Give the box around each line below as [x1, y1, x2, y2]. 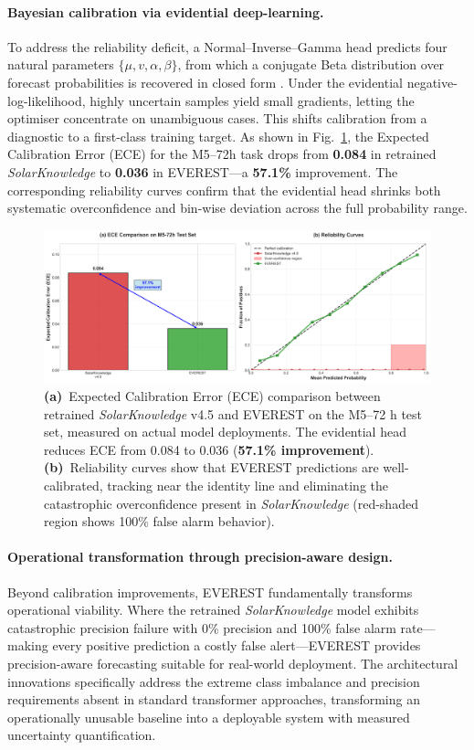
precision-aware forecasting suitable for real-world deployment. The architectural [7, 653, 458, 672]
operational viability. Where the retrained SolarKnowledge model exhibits [7, 600, 419, 619]
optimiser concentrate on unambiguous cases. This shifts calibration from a [7, 109, 427, 128]
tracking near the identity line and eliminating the [107, 475, 388, 494]
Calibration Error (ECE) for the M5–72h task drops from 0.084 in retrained [7, 144, 437, 164]
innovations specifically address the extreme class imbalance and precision [7, 671, 420, 691]
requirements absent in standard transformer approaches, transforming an [7, 690, 420, 709]
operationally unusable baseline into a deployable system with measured [7, 707, 410, 726]
